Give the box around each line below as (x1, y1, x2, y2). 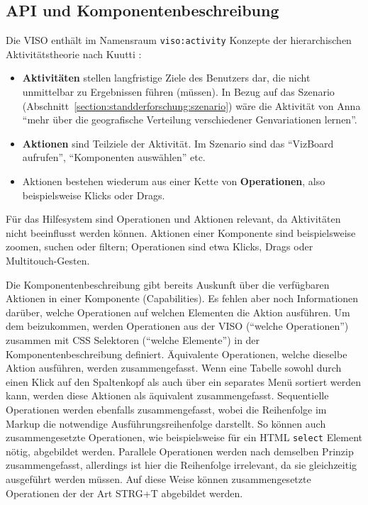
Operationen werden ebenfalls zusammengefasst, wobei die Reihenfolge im (6, 401, 327, 416)
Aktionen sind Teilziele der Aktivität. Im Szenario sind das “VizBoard (22, 135, 334, 150)
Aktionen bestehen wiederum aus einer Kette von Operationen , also (22, 174, 325, 189)
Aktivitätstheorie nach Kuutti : (6, 46, 142, 61)
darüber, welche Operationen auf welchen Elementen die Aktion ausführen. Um (6, 304, 350, 319)
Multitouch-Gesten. (6, 252, 90, 267)
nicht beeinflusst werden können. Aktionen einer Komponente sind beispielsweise (6, 225, 356, 240)
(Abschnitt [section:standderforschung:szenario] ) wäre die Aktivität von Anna (22, 98, 361, 113)
